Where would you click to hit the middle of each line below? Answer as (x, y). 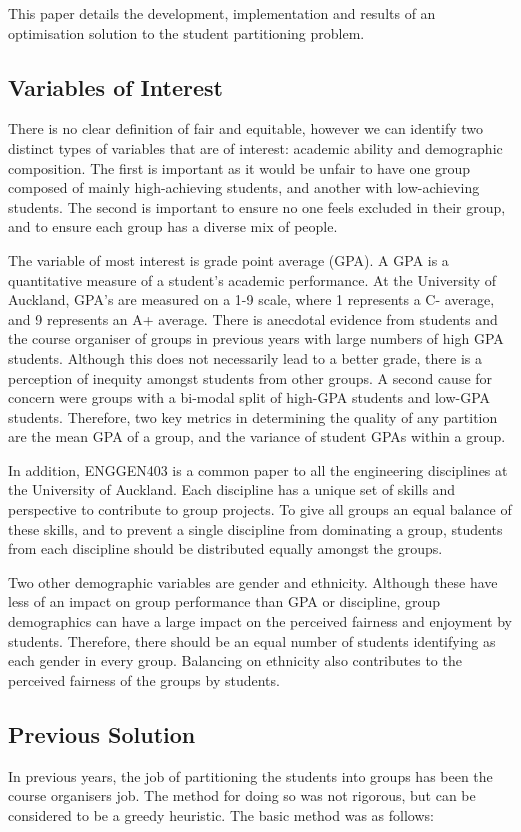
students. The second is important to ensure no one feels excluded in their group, (257, 206)
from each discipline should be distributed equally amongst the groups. (225, 548)
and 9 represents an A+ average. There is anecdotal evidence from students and (253, 318)
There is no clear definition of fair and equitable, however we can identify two (246, 128)
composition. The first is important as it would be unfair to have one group (239, 167)
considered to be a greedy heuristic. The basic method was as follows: (221, 814)
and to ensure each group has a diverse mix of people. (173, 226)
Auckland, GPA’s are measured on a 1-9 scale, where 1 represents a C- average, (251, 299)
